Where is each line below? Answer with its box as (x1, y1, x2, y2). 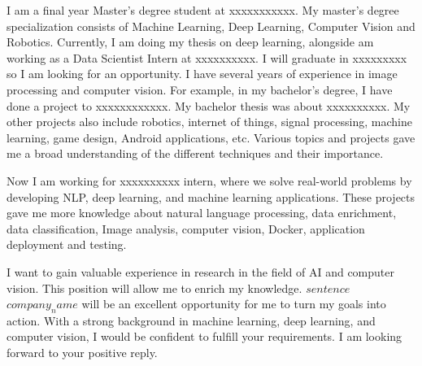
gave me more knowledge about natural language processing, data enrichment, (7, 204, 397, 221)
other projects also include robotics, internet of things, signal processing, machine (7, 113, 412, 130)
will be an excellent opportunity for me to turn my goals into (81, 295, 386, 312)
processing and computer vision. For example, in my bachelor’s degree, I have (7, 81, 393, 98)
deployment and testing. (7, 236, 127, 253)
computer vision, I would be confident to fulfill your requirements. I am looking (7, 328, 402, 345)
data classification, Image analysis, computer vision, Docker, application (7, 220, 365, 237)
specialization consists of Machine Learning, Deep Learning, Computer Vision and (7, 17, 415, 34)
